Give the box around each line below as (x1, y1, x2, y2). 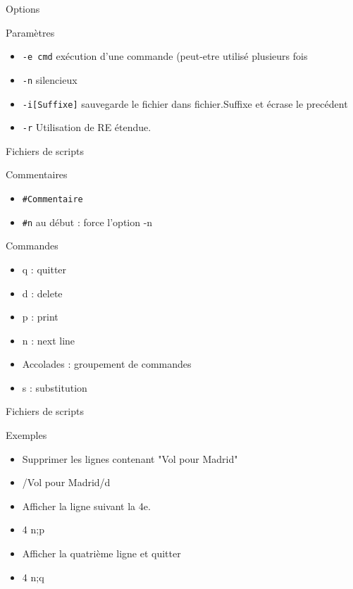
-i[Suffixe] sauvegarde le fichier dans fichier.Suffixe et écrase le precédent (22, 96, 348, 111)
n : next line (22, 333, 75, 347)
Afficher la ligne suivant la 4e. (22, 498, 151, 513)
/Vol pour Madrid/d (22, 475, 111, 490)
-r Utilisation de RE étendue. (22, 120, 151, 135)
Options (6, 1, 40, 15)
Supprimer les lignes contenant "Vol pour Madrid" (22, 451, 238, 466)
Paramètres (6, 25, 55, 39)
